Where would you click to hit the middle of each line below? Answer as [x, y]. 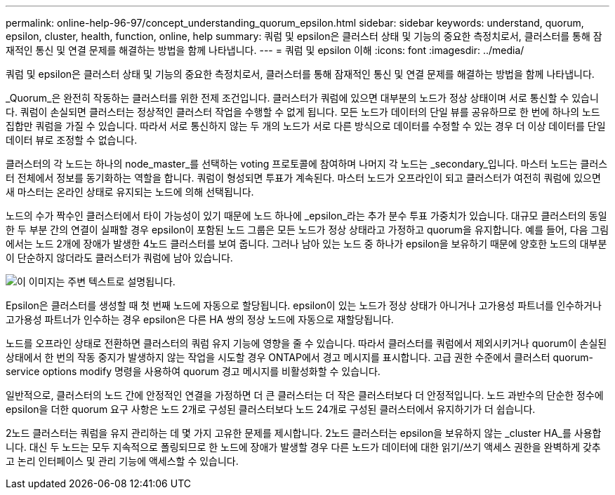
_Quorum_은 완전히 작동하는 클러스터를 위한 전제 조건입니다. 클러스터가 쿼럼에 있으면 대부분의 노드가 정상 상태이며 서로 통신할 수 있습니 [302, 98]
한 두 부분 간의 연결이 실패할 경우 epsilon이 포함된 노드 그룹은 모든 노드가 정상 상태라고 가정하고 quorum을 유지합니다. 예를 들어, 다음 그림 [307, 230]
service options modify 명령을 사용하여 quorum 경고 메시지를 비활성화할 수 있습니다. [193, 371]
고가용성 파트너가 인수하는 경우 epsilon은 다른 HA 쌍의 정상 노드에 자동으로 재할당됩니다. [200, 319]
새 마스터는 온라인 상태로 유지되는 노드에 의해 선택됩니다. [130, 192]
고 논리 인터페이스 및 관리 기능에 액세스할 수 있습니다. [122, 461]
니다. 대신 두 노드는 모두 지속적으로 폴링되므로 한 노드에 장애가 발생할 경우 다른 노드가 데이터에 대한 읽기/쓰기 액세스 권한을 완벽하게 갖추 [303, 447]
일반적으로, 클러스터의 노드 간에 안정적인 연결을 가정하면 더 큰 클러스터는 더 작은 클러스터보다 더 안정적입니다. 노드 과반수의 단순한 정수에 [305, 395]
